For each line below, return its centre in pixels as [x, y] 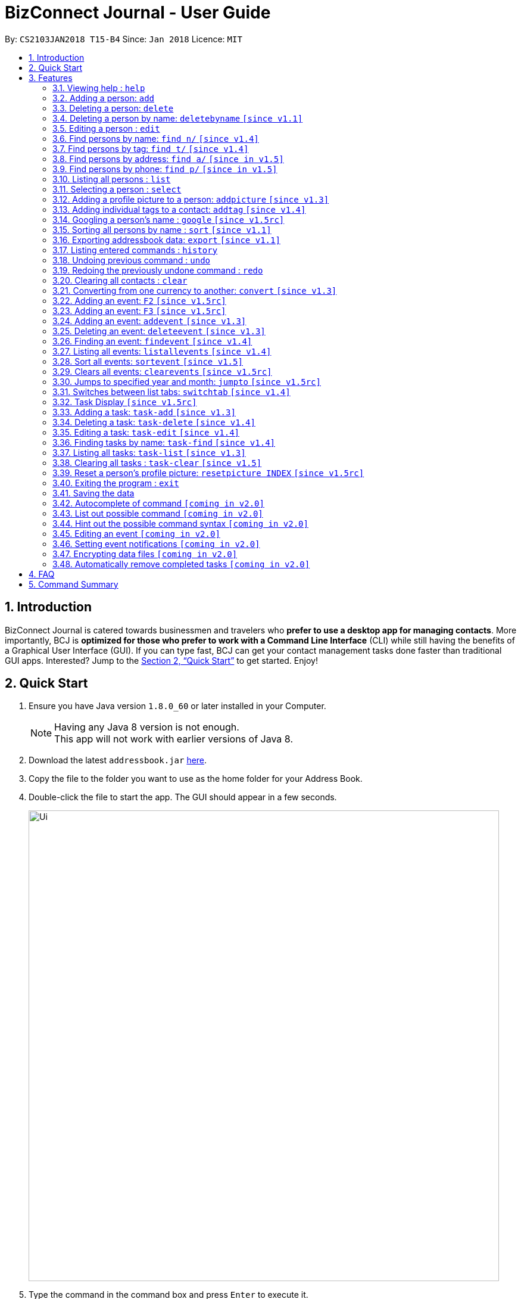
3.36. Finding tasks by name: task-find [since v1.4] [164, 442]
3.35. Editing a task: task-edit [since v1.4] [146, 432]
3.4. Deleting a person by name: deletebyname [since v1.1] [178, 118]
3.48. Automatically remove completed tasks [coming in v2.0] [181, 564]
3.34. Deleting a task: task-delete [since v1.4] [154, 422]
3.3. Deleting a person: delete [113, 108]
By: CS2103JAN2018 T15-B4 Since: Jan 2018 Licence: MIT [124, 39]
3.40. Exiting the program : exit [116, 483]
